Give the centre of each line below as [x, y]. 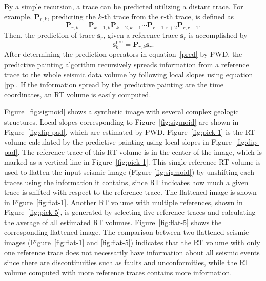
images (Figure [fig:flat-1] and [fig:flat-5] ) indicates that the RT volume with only [132, 242]
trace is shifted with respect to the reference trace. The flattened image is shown [130, 192]
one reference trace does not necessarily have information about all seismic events [132, 252]
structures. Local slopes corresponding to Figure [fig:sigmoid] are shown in [121, 121]
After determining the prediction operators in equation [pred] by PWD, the [123, 54]
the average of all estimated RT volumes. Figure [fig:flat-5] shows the [113, 222]
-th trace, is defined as [199, 16]
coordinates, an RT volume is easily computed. [78, 94]
